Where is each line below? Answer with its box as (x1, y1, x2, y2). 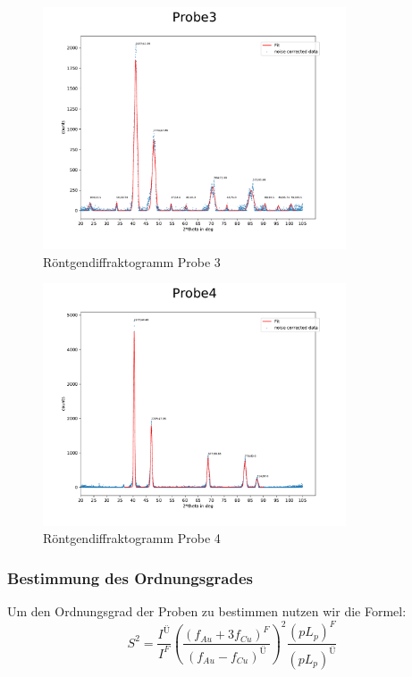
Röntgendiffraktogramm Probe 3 (43, 252, 221, 271)
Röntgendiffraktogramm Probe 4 (43, 529, 221, 547)
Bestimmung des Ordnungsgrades (7, 566, 253, 589)
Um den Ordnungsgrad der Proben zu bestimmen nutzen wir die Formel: (7, 602, 407, 621)
